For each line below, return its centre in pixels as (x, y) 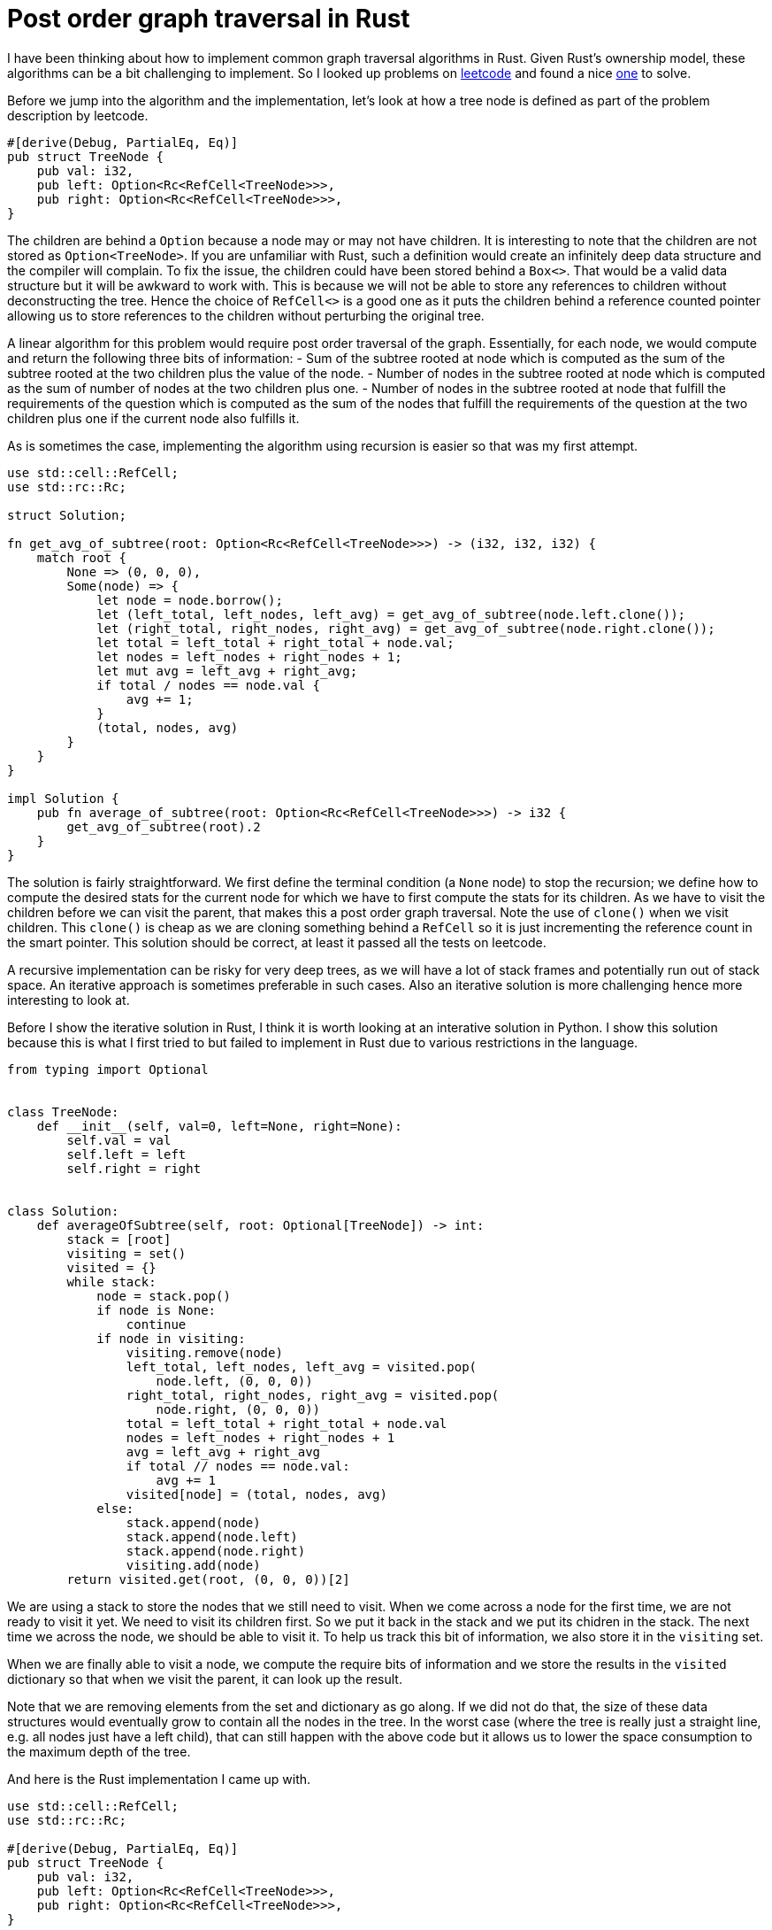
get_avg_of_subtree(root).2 (164, 826)
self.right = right (134, 1168)
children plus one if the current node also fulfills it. (153, 418)
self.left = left (126, 1154)
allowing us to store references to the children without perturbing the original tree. (246, 315)
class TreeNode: (63, 1112)
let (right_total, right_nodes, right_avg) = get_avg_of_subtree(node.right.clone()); (406, 628)
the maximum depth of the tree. (99, 1751)
